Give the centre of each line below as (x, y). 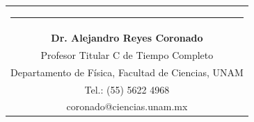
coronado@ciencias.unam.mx (127, 106)
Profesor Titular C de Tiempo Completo (127, 54)
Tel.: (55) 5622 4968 (127, 89)
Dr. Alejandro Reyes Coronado (127, 37)
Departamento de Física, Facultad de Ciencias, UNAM (127, 72)
